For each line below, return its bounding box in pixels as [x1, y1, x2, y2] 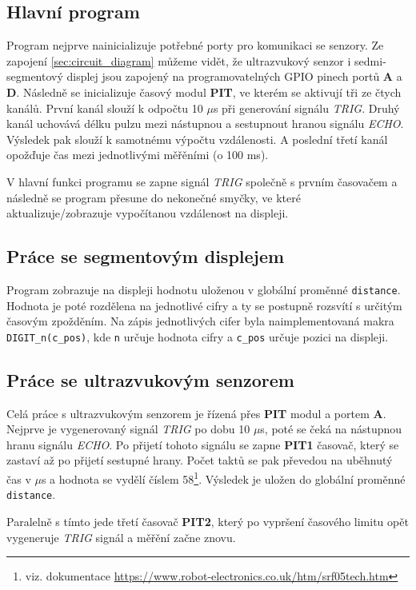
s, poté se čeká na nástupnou [260, 421, 402, 437]
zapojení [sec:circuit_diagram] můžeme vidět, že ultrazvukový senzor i [6, 52, 351, 69]
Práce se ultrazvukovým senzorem [6, 367, 294, 392]
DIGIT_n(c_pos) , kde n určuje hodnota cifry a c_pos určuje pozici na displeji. [6, 328, 389, 345]
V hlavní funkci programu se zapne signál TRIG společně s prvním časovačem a [6, 173, 398, 189]
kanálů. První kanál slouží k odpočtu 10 [6, 99, 203, 116]
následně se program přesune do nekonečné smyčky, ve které [6, 189, 301, 205]
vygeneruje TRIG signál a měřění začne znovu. [6, 528, 236, 545]
